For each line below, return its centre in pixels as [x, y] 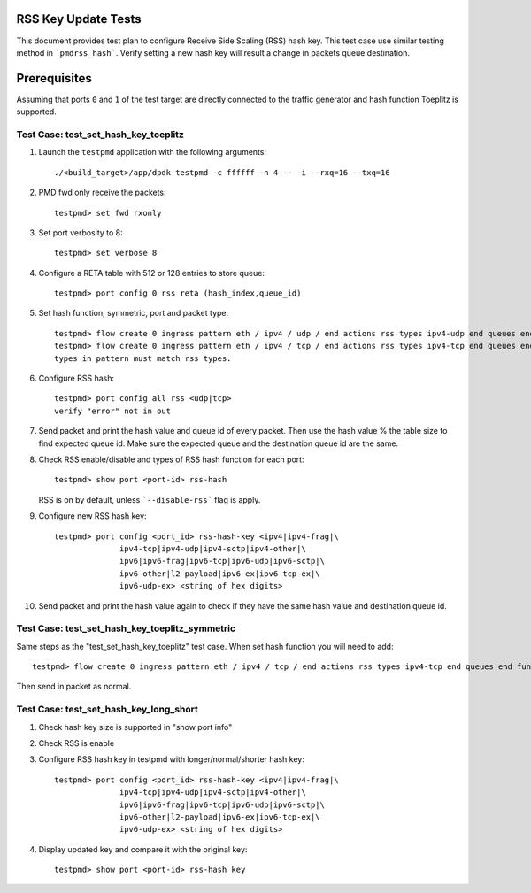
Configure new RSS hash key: [92, 516]
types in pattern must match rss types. [143, 358]
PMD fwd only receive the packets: [103, 192]
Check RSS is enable [77, 743]
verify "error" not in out [113, 411]
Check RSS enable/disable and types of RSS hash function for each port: [171, 459]
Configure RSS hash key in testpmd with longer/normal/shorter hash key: [171, 759]
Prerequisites [54, 78]
